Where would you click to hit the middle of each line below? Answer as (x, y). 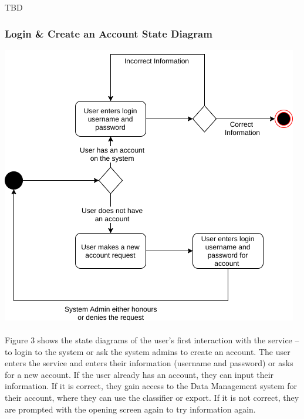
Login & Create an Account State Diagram (109, 33)
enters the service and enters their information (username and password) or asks (149, 363)
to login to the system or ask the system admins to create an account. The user (148, 351)
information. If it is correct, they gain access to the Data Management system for (151, 386)
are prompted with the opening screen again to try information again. (130, 409)
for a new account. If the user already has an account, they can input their (139, 374)
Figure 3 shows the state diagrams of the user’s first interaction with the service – (152, 340)
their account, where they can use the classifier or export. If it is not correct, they (152, 397)
